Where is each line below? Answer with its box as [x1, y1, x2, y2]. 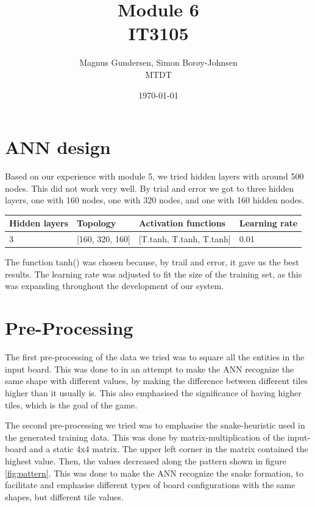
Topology [76, 217, 116, 229]
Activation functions [138, 217, 225, 229]
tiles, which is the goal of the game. [5, 398, 138, 411]
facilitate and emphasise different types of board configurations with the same [5, 478, 296, 491]
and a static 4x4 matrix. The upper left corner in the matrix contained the [29, 442, 308, 455]
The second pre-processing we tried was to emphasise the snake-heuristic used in [5, 419, 305, 432]
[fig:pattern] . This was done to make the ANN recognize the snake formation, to [5, 466, 303, 479]
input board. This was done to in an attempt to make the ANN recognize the [5, 362, 294, 375]
